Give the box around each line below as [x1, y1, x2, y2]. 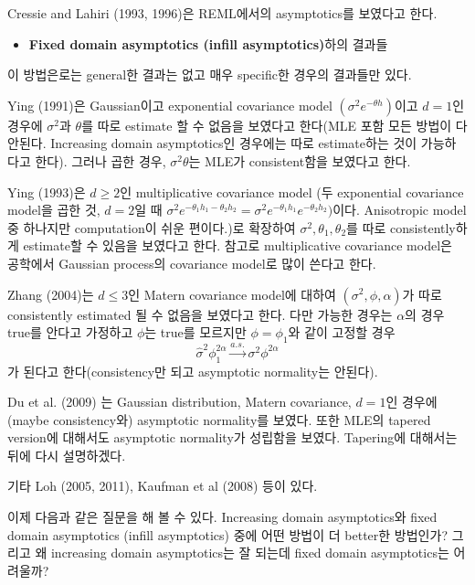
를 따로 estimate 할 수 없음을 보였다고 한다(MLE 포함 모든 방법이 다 [81, 115, 468, 134]
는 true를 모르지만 [144, 323, 247, 342]
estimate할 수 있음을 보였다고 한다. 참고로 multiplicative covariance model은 [23, 236, 452, 255]
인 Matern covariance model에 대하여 [128, 284, 336, 303]
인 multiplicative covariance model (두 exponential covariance [120, 182, 464, 201]
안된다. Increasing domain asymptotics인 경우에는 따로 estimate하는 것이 [7, 133, 417, 153]
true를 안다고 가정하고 [7, 323, 133, 342]
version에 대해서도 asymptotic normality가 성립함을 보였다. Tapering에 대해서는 [7, 428, 458, 447]
